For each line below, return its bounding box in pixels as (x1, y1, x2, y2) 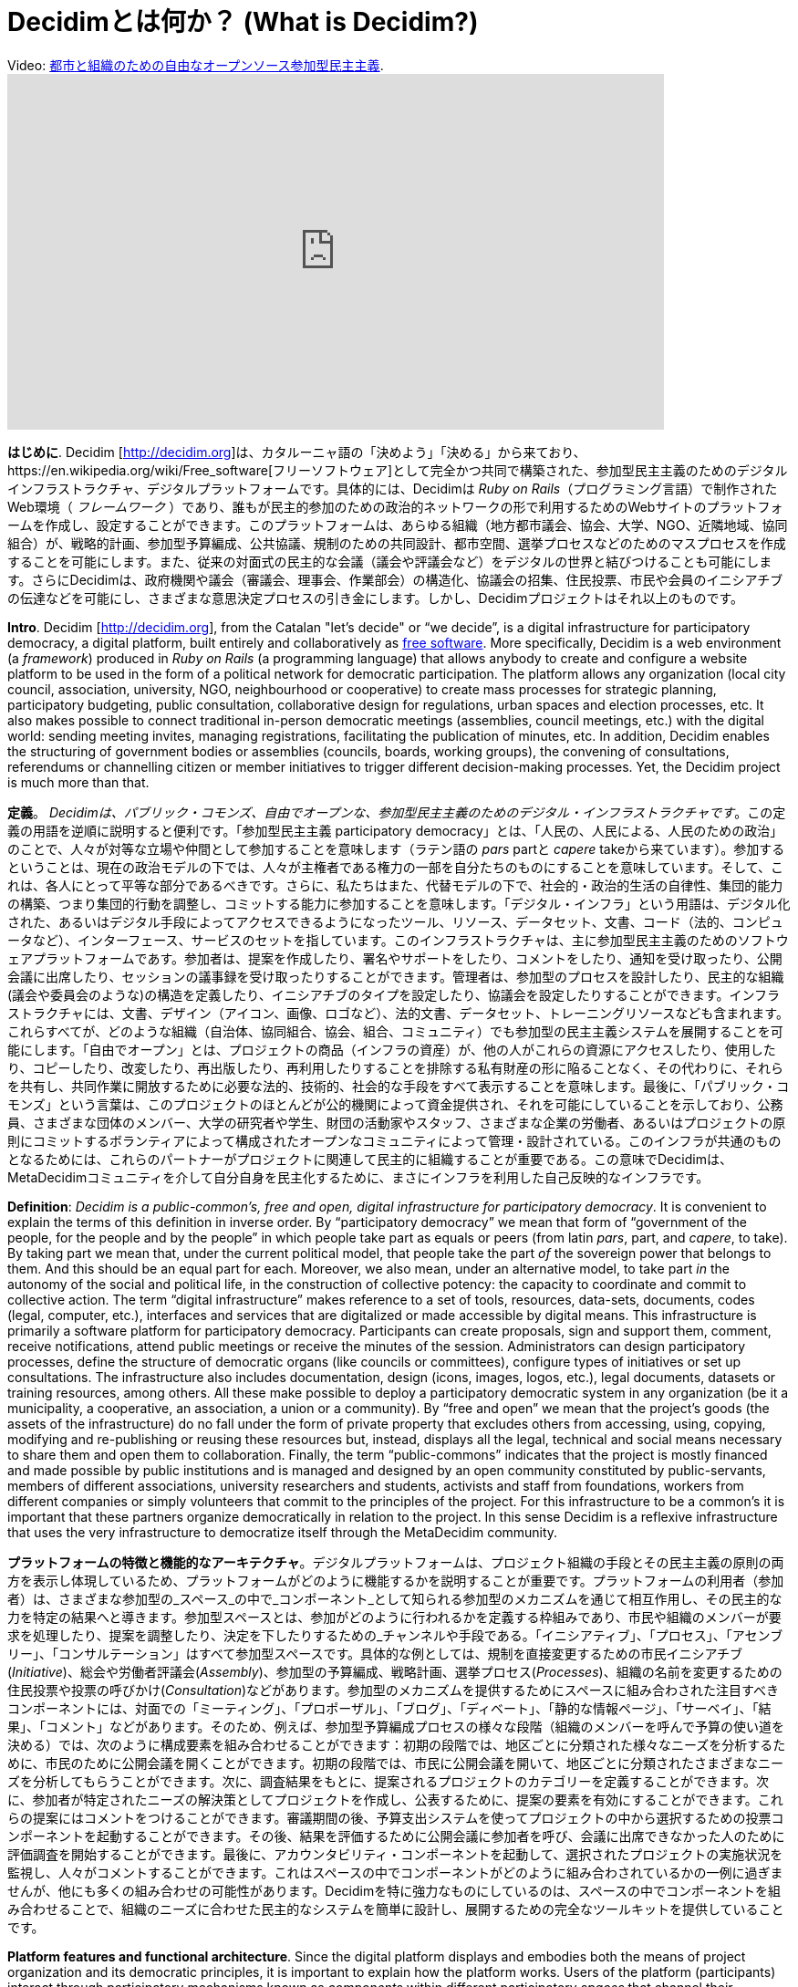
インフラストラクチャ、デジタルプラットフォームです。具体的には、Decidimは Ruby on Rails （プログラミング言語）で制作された (7, 480, 778, 496)
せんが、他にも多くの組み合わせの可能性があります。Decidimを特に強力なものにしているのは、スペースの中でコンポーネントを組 (7, 1882, 782, 1899)
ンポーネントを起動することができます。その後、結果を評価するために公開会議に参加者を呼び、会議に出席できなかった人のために (7, 1827, 785, 1844)
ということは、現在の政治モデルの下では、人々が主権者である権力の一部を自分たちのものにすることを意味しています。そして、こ (7, 858, 784, 875)
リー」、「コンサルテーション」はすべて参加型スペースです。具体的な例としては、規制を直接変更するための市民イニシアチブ (7, 1645, 743, 1661)
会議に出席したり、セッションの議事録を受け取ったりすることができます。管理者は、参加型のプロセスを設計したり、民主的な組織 (7, 968, 784, 984)
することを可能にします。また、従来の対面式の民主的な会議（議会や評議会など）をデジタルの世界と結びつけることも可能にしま (7, 553, 772, 569)
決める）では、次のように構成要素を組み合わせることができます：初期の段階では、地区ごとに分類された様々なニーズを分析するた (7, 1736, 786, 1753)
